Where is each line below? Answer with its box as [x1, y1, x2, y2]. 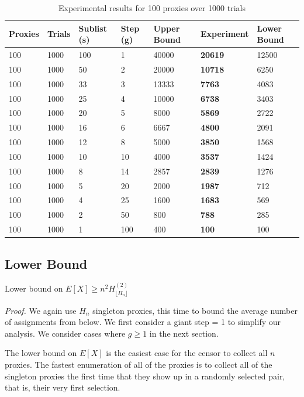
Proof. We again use [5, 304, 77, 316]
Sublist [78, 22, 107, 34]
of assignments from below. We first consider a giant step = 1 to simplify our [5, 316, 281, 328]
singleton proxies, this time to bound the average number [92, 304, 298, 316]
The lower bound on [5, 347, 77, 359]
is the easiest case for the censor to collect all [106, 347, 268, 359]
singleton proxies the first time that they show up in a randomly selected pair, [5, 369, 285, 382]
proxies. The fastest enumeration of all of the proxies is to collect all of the [5, 358, 272, 371]
